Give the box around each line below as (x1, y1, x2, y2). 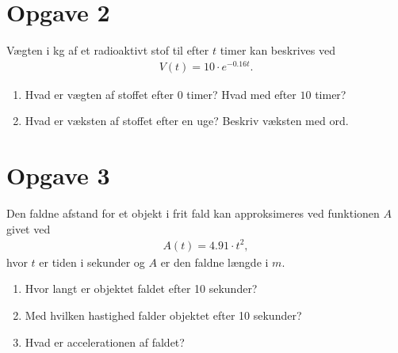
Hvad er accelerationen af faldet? (25, 333, 185, 350)
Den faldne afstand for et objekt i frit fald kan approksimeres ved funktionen (6, 205, 380, 222)
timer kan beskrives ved (220, 42, 335, 59)
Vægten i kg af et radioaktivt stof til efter (6, 42, 209, 59)
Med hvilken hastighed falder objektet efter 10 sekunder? (25, 307, 302, 324)
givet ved (6, 220, 51, 237)
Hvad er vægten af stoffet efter (25, 85, 174, 102)
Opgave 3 (6, 159, 110, 192)
